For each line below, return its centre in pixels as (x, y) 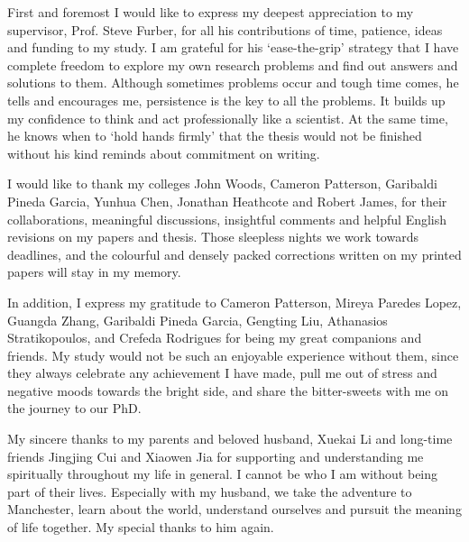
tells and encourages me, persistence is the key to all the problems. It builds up (226, 100)
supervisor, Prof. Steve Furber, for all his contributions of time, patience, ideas (225, 29)
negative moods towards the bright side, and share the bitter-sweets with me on (228, 390)
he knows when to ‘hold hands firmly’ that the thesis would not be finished (215, 136)
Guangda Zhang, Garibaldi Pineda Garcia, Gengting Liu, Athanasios (198, 320)
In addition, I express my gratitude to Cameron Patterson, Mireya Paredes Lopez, (234, 302)
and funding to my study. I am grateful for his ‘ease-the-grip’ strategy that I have (233, 47)
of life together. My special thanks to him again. (141, 527)
